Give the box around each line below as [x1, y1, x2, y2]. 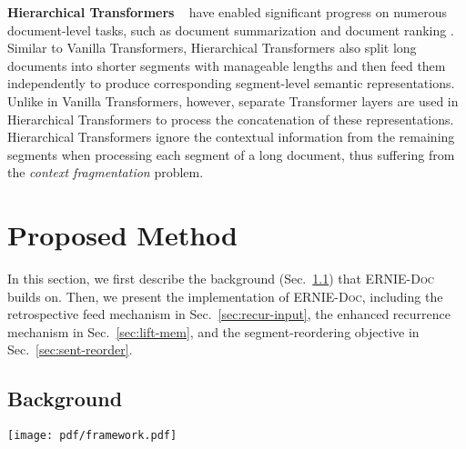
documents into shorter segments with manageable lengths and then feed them [7, 55, 446, 75]
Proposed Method [7, 216, 238, 254]
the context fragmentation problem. [7, 163, 204, 182]
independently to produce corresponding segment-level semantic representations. [7, 74, 455, 93]
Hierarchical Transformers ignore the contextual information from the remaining [7, 127, 455, 146]
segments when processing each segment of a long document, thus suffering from [7, 145, 455, 164]
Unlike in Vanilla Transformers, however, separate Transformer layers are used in [7, 91, 459, 110]
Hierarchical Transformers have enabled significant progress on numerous [7, 3, 447, 21]
